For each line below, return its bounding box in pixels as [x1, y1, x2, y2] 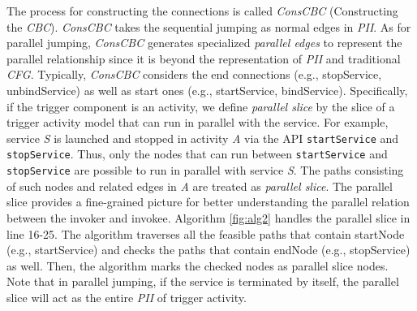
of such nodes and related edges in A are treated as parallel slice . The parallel [6, 177, 393, 194]
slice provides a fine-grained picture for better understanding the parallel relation [6, 193, 410, 210]
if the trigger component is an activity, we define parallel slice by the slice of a [6, 97, 395, 114]
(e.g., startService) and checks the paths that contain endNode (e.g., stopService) [6, 241, 411, 258]
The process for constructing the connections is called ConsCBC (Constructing [6, 2, 398, 19]
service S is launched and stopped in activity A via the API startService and [6, 129, 399, 146]
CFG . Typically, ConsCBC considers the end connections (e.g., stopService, [6, 66, 382, 83]
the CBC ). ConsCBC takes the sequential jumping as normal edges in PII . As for [6, 18, 411, 35]
